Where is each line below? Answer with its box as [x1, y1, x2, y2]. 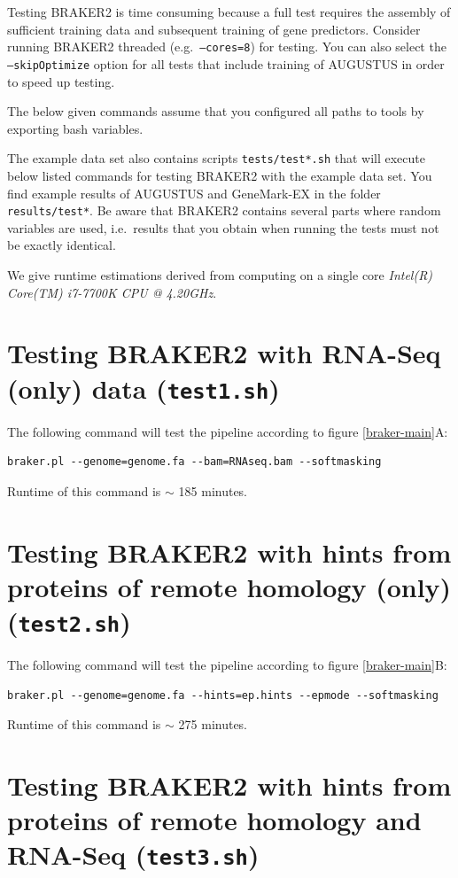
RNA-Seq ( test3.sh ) [7, 836, 260, 873]
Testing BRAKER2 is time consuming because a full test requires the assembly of [7, 3, 451, 20]
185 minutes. [178, 481, 248, 500]
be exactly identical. [7, 236, 116, 254]
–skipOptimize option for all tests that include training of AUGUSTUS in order [7, 54, 445, 73]
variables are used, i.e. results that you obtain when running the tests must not [7, 218, 439, 237]
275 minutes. [178, 715, 248, 734]
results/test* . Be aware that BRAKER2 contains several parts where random [7, 201, 441, 220]
